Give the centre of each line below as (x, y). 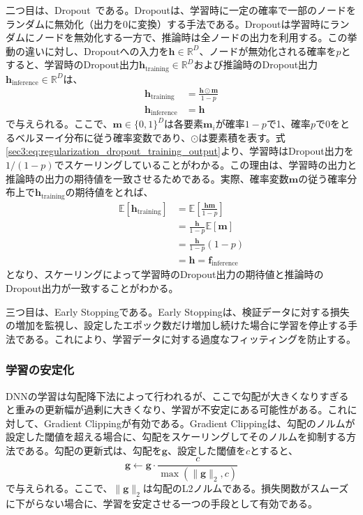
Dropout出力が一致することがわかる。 (92, 287)
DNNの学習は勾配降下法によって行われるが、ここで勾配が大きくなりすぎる (177, 395)
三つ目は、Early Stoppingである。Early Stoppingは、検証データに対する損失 (178, 311)
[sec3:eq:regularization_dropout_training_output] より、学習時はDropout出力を (180, 151)
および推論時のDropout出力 (256, 64)
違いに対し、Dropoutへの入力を (97, 51)
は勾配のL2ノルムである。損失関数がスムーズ (246, 488)
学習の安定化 (40, 370)
